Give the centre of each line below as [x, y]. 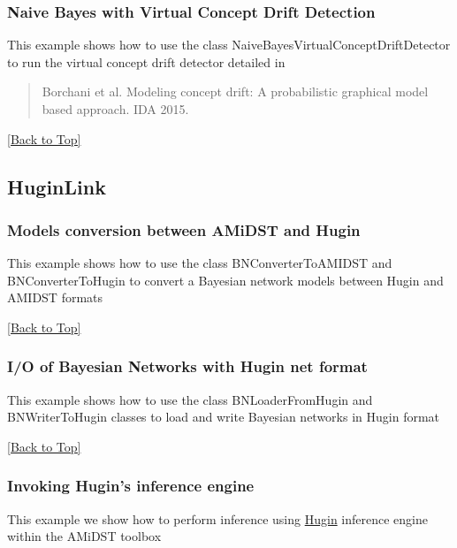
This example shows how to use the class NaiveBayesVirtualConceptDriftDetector [229, 45]
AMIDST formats [55, 297]
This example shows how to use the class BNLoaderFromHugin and [190, 399]
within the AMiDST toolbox [84, 536]
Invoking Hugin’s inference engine [131, 486]
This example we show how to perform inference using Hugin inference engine [217, 518]
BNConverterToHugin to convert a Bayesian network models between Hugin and [225, 280]
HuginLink [57, 186]
